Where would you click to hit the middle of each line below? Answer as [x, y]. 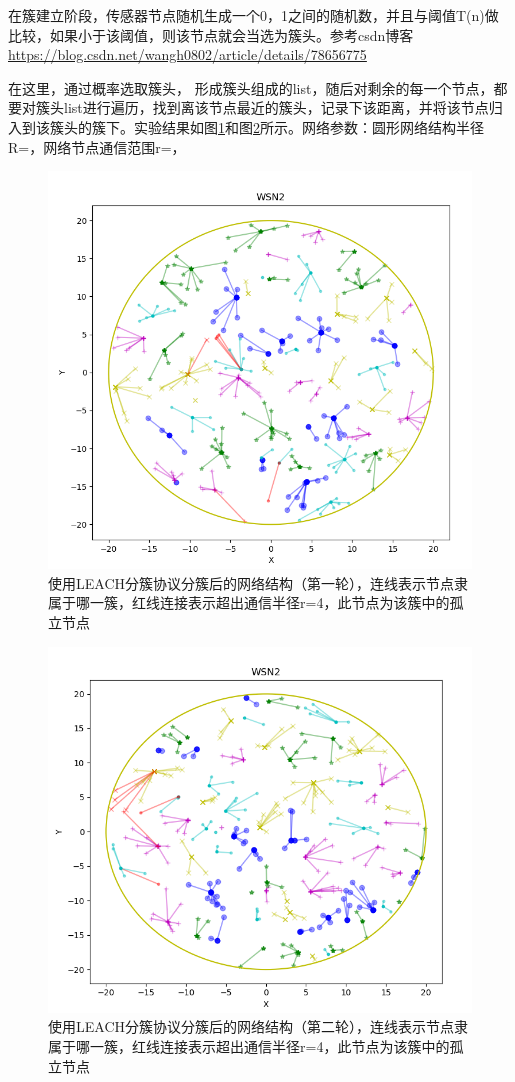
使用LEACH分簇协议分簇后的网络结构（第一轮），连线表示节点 [251, 582]
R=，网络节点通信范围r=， [97, 146]
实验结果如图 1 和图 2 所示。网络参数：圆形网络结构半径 [308, 126]
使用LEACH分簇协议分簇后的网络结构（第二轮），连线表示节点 [251, 1026]
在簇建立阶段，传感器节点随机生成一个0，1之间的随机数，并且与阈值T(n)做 [253, 15]
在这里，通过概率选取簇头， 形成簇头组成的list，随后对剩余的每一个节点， [251, 87]
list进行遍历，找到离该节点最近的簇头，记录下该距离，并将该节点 [276, 107]
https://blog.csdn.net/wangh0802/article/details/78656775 [187, 54]
